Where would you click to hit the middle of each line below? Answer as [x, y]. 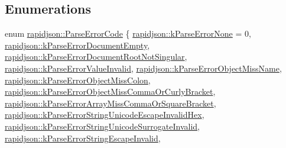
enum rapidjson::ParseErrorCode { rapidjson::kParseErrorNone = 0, [128, 33]
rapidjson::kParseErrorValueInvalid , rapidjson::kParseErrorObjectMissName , [143, 68]
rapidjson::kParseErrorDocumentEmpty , [77, 45]
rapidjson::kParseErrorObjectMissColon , [78, 80]
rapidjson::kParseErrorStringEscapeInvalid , [83, 138]
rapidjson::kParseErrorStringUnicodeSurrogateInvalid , [102, 126]
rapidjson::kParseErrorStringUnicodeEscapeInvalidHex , [105, 115]
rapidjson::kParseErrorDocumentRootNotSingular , [96, 57]
